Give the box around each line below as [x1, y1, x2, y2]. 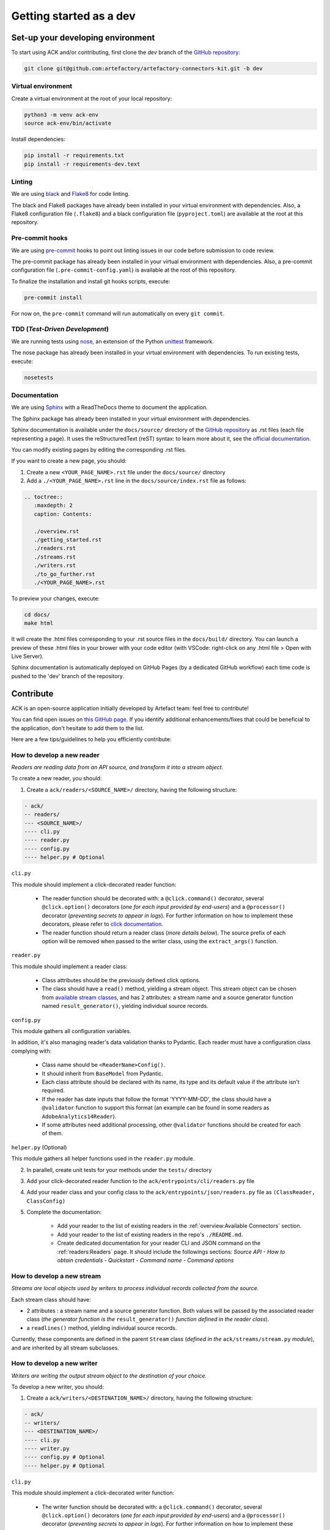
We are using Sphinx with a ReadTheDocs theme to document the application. [11, 404, 208, 411]
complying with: [11, 1047, 52, 1054]
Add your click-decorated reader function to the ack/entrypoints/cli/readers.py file [26, 1177, 255, 1184]
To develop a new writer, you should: [11, 1383, 104, 1390]
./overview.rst [34, 528, 79, 535]
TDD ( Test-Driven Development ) [11, 325, 109, 334]
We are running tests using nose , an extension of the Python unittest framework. [11, 337, 214, 345]
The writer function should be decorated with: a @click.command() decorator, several [42, 1503, 262, 1510]
